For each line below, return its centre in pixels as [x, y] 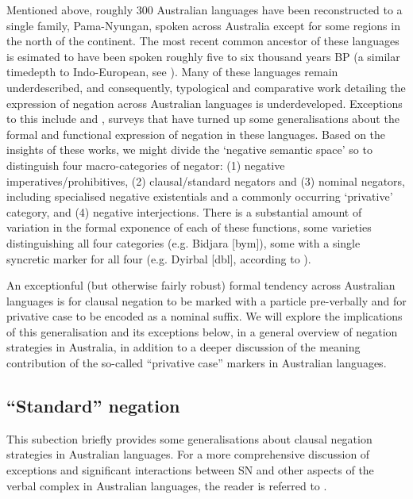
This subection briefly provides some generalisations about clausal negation [189, 438]
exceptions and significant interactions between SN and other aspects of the [190, 470]
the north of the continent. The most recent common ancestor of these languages [203, 41]
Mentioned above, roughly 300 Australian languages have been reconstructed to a [205, 10]
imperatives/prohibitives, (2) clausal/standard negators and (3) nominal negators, [206, 180]
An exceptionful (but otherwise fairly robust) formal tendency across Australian [201, 285]
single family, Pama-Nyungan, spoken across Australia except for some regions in [203, 25]
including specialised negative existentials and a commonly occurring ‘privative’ [200, 196]
